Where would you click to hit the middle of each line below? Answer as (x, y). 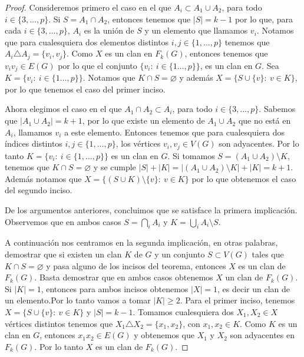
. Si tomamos (191, 155)
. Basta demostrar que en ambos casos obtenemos (124, 277)
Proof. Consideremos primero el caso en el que (88, 7)
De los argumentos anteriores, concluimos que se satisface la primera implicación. (151, 210)
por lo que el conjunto (98, 65)
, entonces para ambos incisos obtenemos (115, 288)
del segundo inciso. (39, 190)
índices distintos (34, 143)
